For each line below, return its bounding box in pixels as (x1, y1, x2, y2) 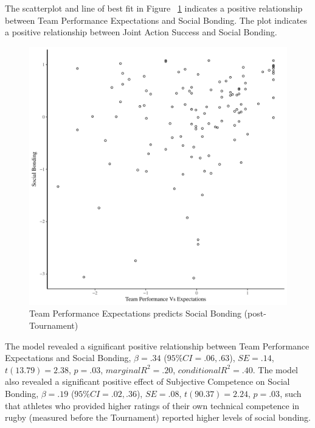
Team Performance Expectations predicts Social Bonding (29, 307, 241, 320)
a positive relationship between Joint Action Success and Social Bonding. (5, 26, 277, 38)
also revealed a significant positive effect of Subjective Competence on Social (5, 375, 290, 388)
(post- (244, 307, 266, 320)
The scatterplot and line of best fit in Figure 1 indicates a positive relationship (5, 2, 303, 14)
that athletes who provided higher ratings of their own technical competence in (5, 399, 300, 412)
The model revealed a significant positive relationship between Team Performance (5, 339, 310, 352)
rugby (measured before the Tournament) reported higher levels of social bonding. (5, 411, 311, 424)
